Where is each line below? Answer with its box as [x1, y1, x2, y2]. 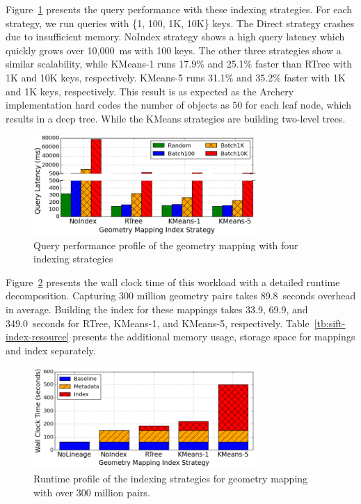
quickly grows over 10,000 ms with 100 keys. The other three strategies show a [6, 42, 342, 57]
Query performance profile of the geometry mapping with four [33, 237, 298, 252]
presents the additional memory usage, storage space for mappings [72, 329, 355, 344]
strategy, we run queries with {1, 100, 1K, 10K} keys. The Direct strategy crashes [6, 15, 355, 30]
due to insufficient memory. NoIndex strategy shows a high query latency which [6, 29, 345, 44]
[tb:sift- [314, 315, 346, 330]
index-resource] [6, 329, 70, 344]
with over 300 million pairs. [33, 485, 150, 500]
